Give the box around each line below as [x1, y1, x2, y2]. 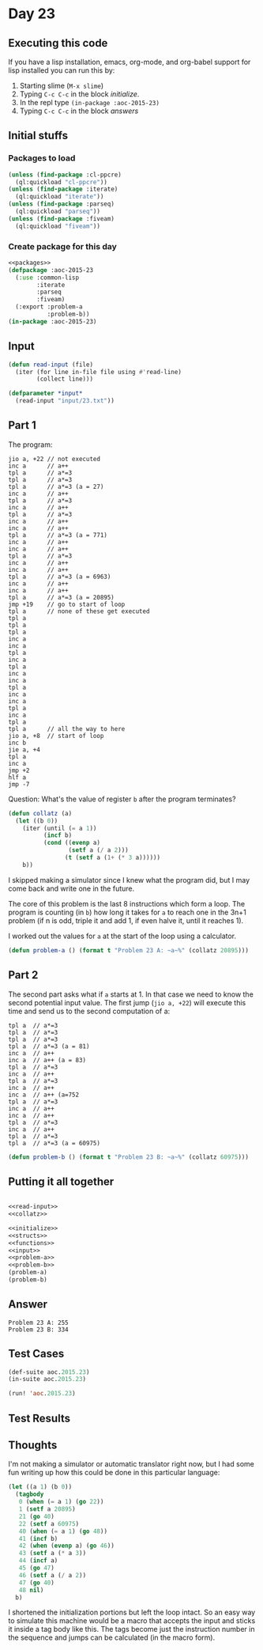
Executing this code [8, 36, 108, 50]
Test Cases [8, 1347, 65, 1360]
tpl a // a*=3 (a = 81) [8, 1042, 90, 1050]
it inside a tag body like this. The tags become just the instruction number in [8, 1625, 255, 1634]
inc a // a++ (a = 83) [8, 1056, 87, 1064]
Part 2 [8, 968, 39, 982]
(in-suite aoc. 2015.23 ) [8, 1376, 87, 1383]
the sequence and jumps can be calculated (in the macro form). [8, 1633, 216, 1642]
